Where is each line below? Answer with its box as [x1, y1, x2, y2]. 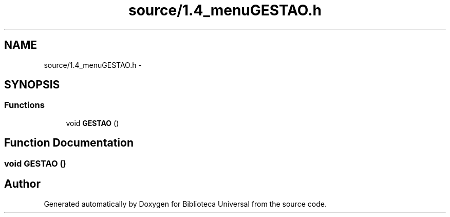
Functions [4, 100, 45, 111]
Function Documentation [4, 136, 134, 150]
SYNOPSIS [4, 78, 60, 92]
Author [4, 177, 41, 191]
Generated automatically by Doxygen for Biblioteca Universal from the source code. [44, 199, 327, 208]
